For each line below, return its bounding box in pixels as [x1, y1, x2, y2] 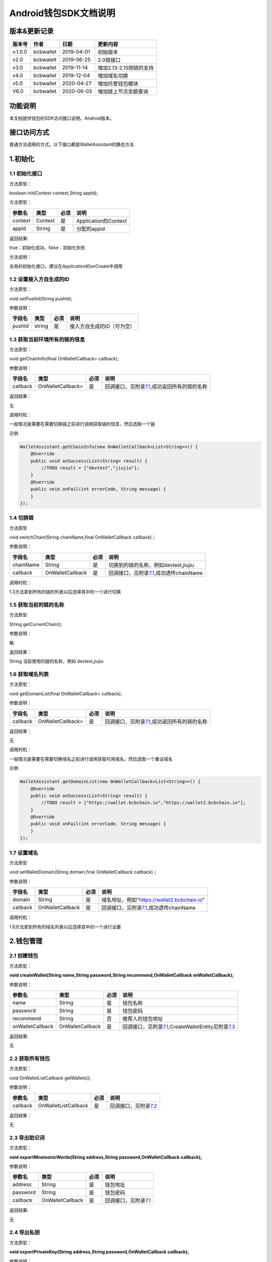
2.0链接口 [97, 57, 121, 64]
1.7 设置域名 [9, 849, 38, 856]
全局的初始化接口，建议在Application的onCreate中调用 [9, 263, 123, 269]
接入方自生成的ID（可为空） [70, 323, 135, 330]
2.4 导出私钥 [9, 1229, 40, 1236]
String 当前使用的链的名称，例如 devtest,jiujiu [9, 658, 104, 664]
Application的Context [76, 217, 127, 224]
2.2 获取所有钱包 [9, 1055, 50, 1062]
